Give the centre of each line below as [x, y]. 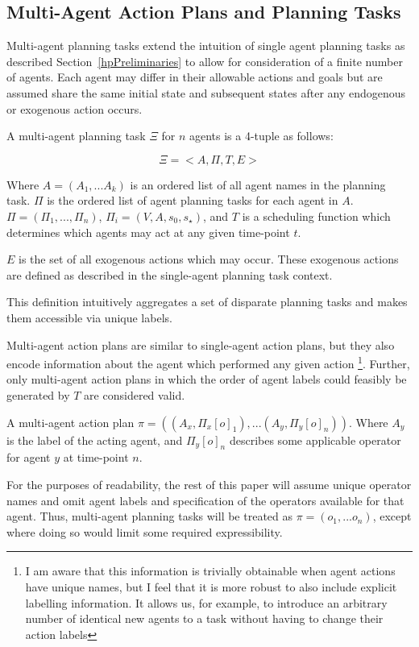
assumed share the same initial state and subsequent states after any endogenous [206, 92]
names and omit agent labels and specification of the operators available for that [205, 500]
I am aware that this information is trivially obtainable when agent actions [210, 571]
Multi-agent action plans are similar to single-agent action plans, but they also [201, 344]
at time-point [96, 457]
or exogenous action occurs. [75, 108]
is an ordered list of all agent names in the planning [258, 184]
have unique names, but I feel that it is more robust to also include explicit [211, 586]
